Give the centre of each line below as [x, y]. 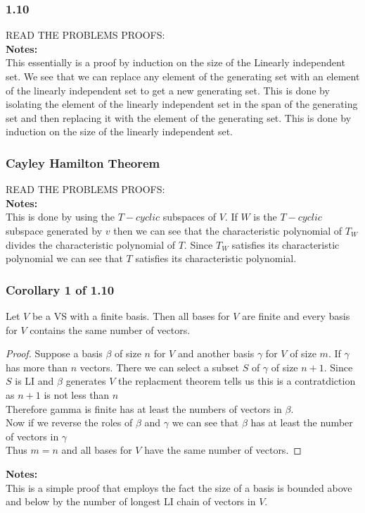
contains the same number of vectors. [110, 329]
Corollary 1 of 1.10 [60, 289]
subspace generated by [54, 230]
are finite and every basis [296, 315]
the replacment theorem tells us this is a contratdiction [237, 381]
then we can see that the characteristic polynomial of [228, 230]
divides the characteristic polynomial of [90, 244]
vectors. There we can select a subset [159, 367]
